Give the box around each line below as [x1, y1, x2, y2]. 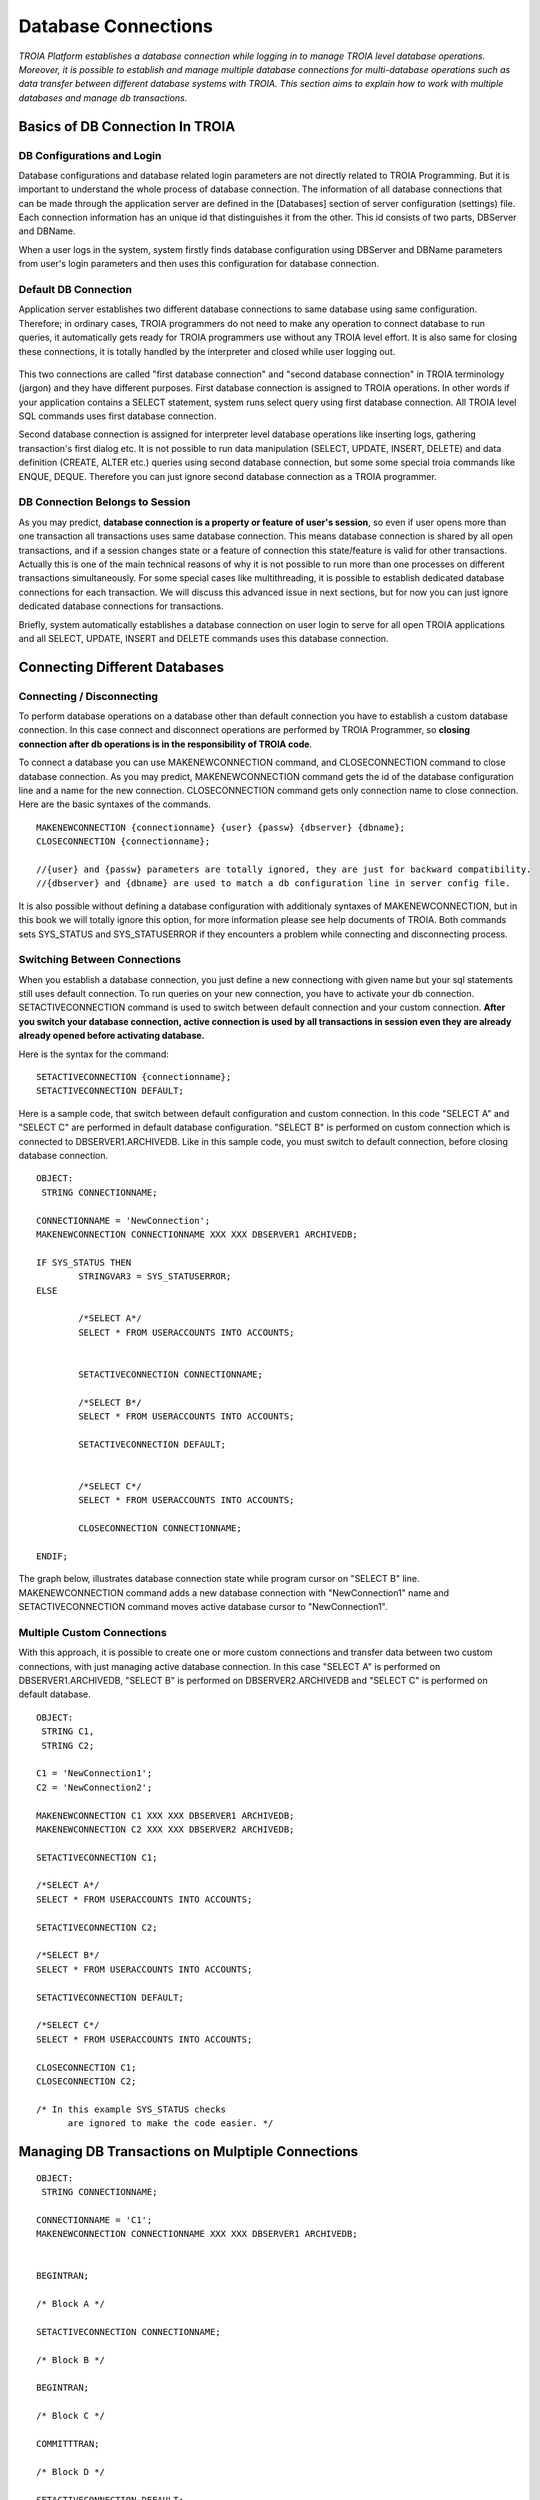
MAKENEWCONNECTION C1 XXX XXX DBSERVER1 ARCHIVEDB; [36, 1810, 295, 1821]
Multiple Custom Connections [18, 1625, 167, 1639]
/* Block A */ [36, 2298, 105, 2310]
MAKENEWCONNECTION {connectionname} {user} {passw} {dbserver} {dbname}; [36, 821, 406, 833]
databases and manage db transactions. [18, 91, 188, 104]
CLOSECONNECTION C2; [36, 2075, 137, 2087]
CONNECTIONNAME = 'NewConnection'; [36, 1215, 211, 1226]
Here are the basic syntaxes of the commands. [18, 798, 212, 810]
